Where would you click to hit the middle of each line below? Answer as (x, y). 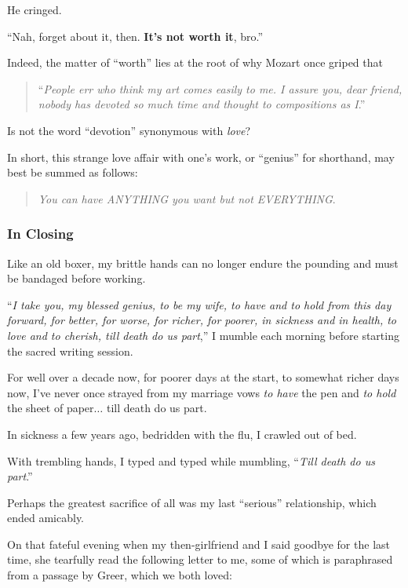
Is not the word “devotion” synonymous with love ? (129, 130)
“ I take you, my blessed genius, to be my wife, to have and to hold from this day (199, 304)
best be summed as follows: (73, 172)
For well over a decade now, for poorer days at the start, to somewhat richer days (203, 377)
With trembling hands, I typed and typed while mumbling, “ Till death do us (191, 460)
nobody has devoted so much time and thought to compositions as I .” (202, 104)
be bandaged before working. (76, 278)
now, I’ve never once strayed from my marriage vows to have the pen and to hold (202, 392)
